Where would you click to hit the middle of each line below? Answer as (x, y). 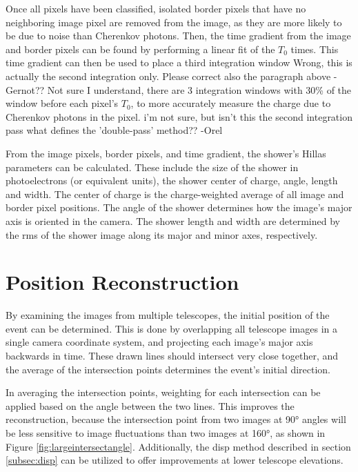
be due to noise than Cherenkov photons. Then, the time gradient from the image (178, 36)
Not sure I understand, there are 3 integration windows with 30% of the (199, 89)
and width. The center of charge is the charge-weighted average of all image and (175, 194)
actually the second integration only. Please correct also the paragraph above (168, 76)
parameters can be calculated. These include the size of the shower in (152, 167)
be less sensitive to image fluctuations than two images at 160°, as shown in (166, 432)
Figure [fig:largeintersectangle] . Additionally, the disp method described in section (178, 446)
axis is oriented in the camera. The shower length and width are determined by (173, 220)
